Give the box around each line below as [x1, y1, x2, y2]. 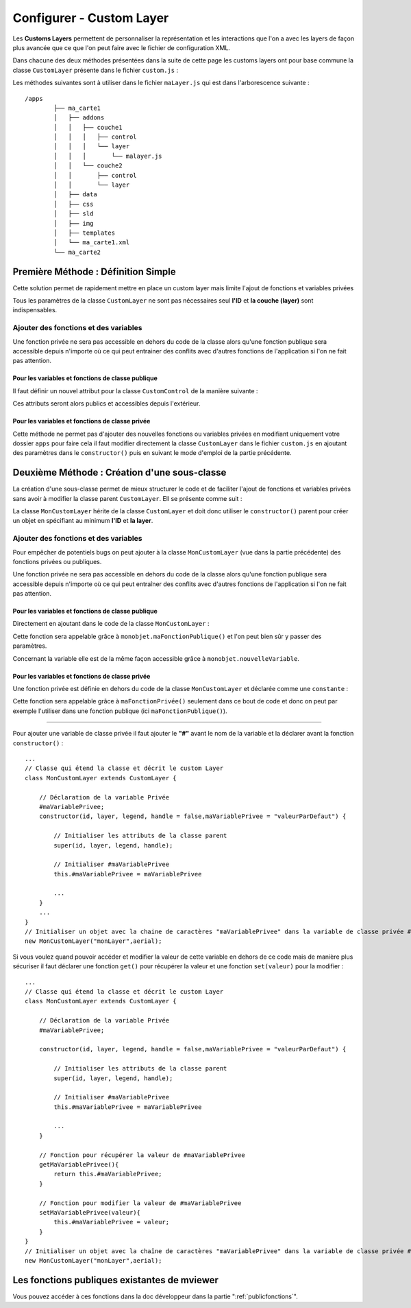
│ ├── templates [53, 229, 116, 237]
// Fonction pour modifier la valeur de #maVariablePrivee [38, 1199, 242, 1207]
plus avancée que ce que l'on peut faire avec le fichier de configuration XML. [12, 43, 231, 51]
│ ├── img [53, 220, 94, 227]
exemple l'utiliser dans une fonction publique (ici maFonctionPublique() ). [12, 707, 227, 715]
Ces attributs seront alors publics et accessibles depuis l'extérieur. [12, 399, 201, 408]
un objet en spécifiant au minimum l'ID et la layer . [12, 517, 153, 525]
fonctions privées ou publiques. [12, 557, 102, 565]
